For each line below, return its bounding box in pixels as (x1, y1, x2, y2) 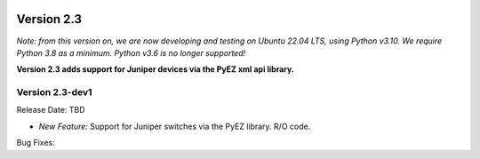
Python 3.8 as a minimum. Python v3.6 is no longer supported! (16, 47, 246, 58)
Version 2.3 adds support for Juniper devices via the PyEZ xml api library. (16, 64, 295, 75)
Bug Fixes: (16, 138, 55, 148)
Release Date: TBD (16, 105, 85, 115)
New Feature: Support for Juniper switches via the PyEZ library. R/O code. (38, 121, 311, 131)
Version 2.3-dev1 (16, 86, 92, 99)
